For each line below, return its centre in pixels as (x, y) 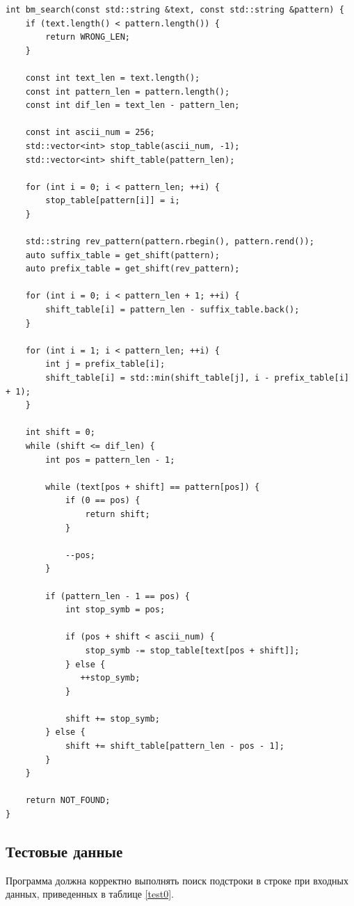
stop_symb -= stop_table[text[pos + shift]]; (192, 650)
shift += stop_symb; (112, 718)
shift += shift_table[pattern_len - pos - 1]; (175, 746)
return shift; (118, 514)
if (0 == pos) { (103, 501)
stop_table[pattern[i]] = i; (113, 201)
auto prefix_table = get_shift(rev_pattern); (132, 269)
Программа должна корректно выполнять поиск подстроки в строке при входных (177, 880)
